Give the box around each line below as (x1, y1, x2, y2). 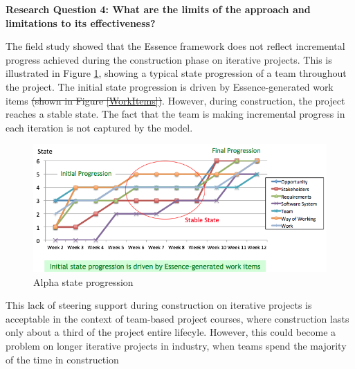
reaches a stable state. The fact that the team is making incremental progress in (6, 107, 345, 121)
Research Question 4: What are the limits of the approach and (6, 2, 311, 16)
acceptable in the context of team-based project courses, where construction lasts (6, 311, 349, 325)
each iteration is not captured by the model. (6, 120, 193, 134)
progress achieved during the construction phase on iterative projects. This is (6, 52, 332, 66)
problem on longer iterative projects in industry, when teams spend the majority (6, 339, 347, 353)
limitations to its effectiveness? (6, 15, 156, 30)
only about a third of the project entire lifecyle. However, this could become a (6, 325, 336, 339)
